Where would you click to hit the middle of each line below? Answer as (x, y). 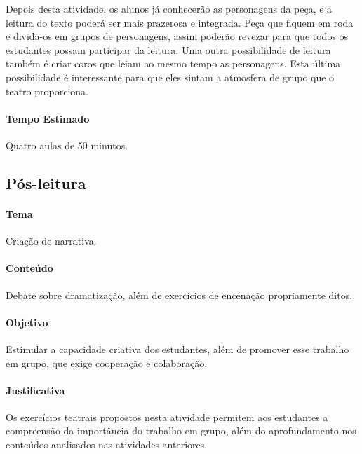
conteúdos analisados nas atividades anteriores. (107, 445)
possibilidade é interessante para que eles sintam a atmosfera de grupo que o (170, 77)
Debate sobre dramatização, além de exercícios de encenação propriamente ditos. (179, 295)
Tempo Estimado (48, 118)
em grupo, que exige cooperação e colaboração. (107, 363)
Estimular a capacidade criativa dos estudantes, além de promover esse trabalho (177, 349)
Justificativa (35, 390)
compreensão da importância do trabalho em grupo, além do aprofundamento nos (181, 431)
